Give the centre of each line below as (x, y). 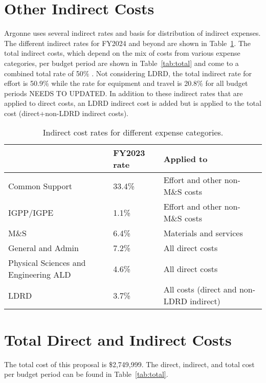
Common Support (40, 186)
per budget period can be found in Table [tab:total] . (86, 374)
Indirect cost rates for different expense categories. (133, 132)
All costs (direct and (200, 289)
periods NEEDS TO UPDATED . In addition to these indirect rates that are (124, 93)
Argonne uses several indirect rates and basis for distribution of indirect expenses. (132, 33)
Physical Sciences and (47, 263)
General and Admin (43, 248)
